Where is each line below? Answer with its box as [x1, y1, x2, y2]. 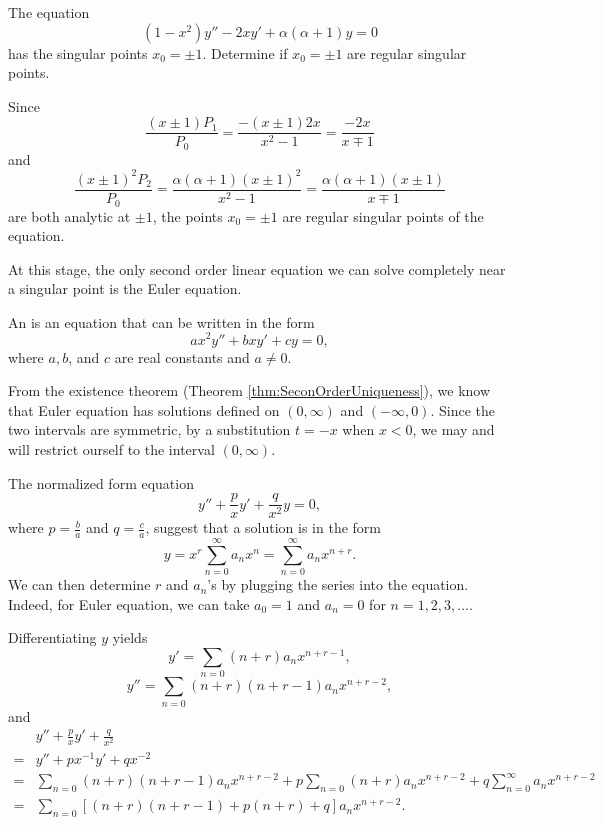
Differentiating [8, 627, 97, 648]
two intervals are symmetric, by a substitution [8, 419, 291, 440]
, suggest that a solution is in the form [145, 517, 381, 538]
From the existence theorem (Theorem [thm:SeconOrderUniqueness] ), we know [8, 380, 491, 401]
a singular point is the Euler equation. [8, 278, 242, 299]
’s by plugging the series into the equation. [207, 574, 469, 595]
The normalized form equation [8, 472, 194, 493]
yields [112, 627, 148, 648]
